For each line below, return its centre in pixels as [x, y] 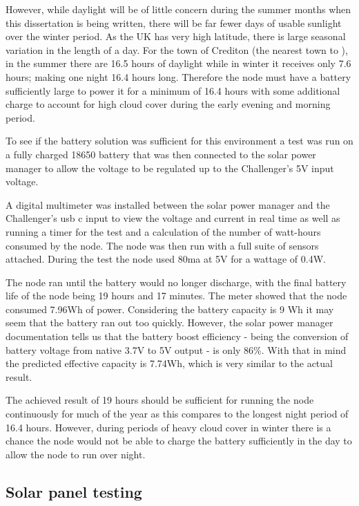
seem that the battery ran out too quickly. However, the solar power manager [169, 322]
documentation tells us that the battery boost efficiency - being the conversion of [177, 336]
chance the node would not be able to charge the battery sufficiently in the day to [179, 441]
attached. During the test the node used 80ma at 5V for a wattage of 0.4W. [166, 259]
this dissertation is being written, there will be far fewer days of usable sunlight [174, 22]
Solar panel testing [74, 491]
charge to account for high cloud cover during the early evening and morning [168, 104]
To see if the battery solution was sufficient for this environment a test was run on [179, 141]
